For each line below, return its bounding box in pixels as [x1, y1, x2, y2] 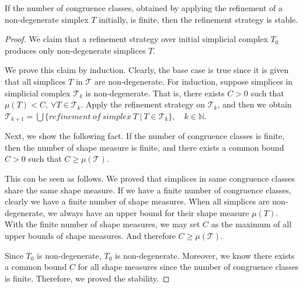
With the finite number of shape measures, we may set [5, 218, 200, 230]
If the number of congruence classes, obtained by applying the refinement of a [5, 2, 283, 13]
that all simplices [5, 75, 66, 87]
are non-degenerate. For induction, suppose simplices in [94, 75, 293, 87]
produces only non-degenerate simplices [5, 44, 146, 56]
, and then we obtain [217, 98, 292, 110]
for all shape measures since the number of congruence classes [78, 261, 299, 273]
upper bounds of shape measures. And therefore [5, 229, 176, 241]
